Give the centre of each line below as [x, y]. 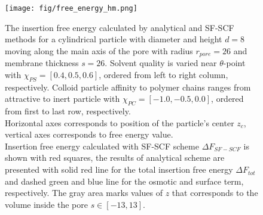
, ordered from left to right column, [163, 74]
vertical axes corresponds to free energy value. [89, 134]
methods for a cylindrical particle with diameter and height [114, 39]
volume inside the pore [46, 204]
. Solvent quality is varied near [161, 63]
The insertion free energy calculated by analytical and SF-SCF [120, 27]
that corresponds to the [215, 193]
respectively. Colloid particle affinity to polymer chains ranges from [128, 87]
